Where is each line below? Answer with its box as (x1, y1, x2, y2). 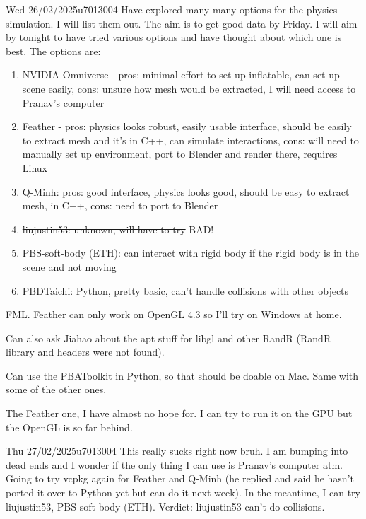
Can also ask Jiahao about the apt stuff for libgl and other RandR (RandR (6, 330, 331, 345)
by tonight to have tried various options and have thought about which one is (6, 30, 342, 45)
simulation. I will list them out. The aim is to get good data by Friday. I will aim (6, 16, 358, 30)
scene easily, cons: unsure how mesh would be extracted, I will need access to (22, 81, 356, 95)
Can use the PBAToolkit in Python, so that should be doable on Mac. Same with (6, 368, 359, 383)
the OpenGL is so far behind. (6, 419, 133, 434)
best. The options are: (6, 43, 101, 58)
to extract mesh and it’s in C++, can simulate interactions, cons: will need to (22, 132, 359, 147)
